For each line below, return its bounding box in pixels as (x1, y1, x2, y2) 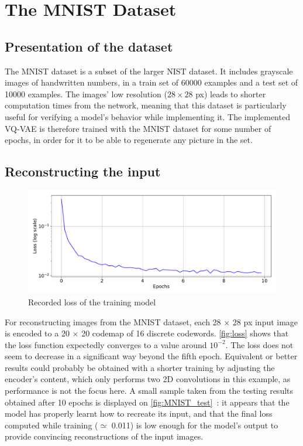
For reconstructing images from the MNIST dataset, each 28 (5, 315, 221, 328)
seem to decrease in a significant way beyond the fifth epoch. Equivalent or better (5, 350, 298, 362)
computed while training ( (5, 418, 98, 431)
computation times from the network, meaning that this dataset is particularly (5, 99, 287, 111)
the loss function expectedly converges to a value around (5, 338, 207, 350)
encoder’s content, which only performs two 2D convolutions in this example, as (5, 373, 291, 385)
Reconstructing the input (5, 162, 161, 181)
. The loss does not (225, 338, 294, 350)
